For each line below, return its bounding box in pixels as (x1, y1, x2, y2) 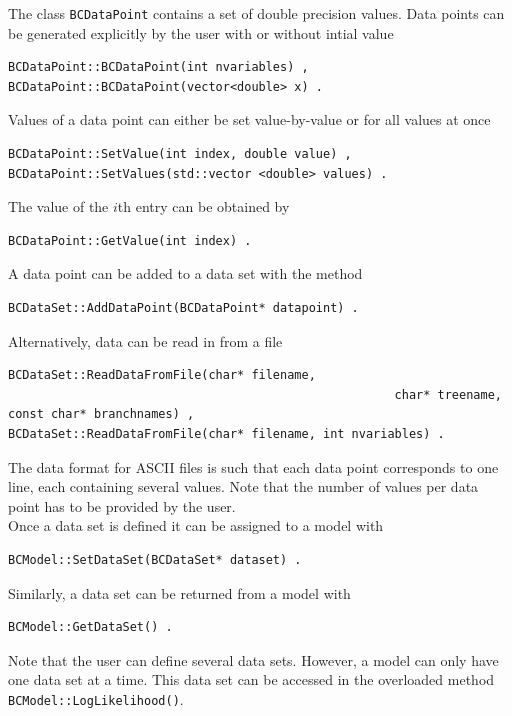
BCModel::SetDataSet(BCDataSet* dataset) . (8, 552, 302, 567)
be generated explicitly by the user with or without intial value (8, 22, 394, 43)
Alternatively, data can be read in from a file (8, 330, 283, 351)
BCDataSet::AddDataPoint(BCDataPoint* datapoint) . (8, 301, 359, 315)
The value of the (8, 196, 109, 217)
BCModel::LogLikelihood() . (8, 688, 184, 709)
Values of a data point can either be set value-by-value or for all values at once (8, 109, 491, 130)
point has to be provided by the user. (8, 495, 236, 516)
